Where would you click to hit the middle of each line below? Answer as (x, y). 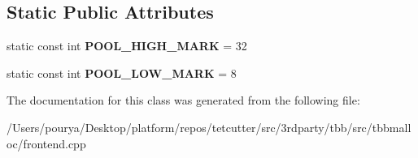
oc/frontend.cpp (46, 143)
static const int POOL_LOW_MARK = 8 (122, 73)
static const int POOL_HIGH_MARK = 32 (127, 46)
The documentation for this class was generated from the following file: (183, 100)
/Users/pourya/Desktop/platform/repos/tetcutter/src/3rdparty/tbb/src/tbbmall (209, 127)
